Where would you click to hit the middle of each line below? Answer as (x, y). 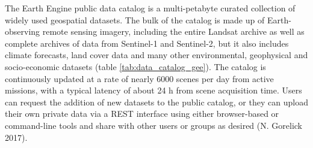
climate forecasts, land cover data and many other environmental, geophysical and (156, 55)
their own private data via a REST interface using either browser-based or (142, 114)
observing (23, 31)
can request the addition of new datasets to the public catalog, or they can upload (156, 102)
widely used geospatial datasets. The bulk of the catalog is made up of (135, 19)
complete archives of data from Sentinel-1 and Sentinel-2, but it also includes (147, 43)
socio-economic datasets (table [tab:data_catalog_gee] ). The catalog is (135, 66)
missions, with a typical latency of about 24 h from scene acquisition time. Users (153, 90)
